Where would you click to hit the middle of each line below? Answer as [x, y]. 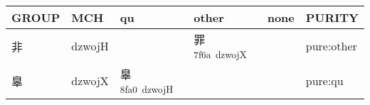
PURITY [332, 17]
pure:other [331, 46]
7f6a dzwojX [220, 54]
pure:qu [324, 81]
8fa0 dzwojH [147, 89]
